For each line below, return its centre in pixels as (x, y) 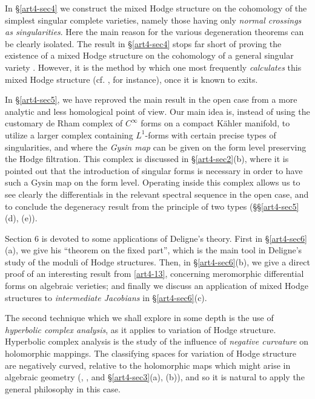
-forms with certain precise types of (211, 135)
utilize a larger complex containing (69, 135)
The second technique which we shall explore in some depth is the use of (139, 318)
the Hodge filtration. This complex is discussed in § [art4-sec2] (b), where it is (147, 159)
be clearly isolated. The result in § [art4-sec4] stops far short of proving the (143, 43)
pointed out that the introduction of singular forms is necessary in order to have (154, 170)
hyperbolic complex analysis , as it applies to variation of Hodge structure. (141, 329)
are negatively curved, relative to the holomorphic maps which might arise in (148, 365)
